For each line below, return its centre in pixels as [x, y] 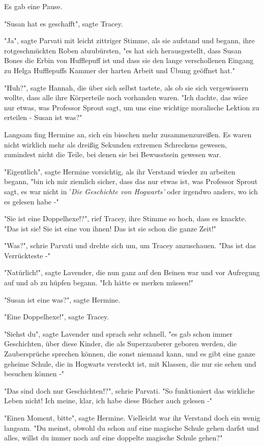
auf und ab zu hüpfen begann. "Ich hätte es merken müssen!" [99, 283]
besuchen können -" [34, 374]
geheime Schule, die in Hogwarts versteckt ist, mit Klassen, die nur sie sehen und [130, 363]
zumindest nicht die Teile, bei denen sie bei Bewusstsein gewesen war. [113, 154]
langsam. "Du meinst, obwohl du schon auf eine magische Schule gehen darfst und [131, 427]
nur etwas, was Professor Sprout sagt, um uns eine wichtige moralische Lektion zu [132, 107]
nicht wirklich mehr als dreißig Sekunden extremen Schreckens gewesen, [115, 144]
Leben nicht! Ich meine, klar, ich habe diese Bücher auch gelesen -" [108, 400]
